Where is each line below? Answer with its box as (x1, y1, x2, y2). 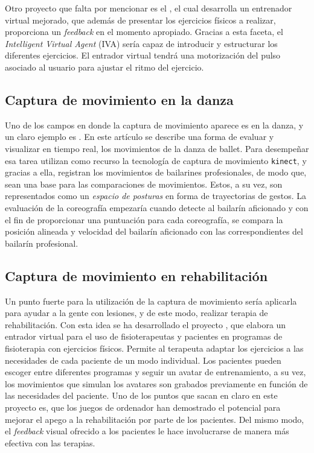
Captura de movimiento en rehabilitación (5, 266, 268, 285)
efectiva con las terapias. (5, 436, 95, 449)
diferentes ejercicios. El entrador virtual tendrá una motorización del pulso (5, 49, 281, 62)
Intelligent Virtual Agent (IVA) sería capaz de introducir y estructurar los (5, 37, 278, 49)
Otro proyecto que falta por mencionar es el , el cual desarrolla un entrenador (5, 2, 292, 14)
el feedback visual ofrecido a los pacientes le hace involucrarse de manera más (5, 425, 289, 437)
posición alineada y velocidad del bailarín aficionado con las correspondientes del (5, 225, 303, 238)
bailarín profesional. (5, 236, 78, 249)
